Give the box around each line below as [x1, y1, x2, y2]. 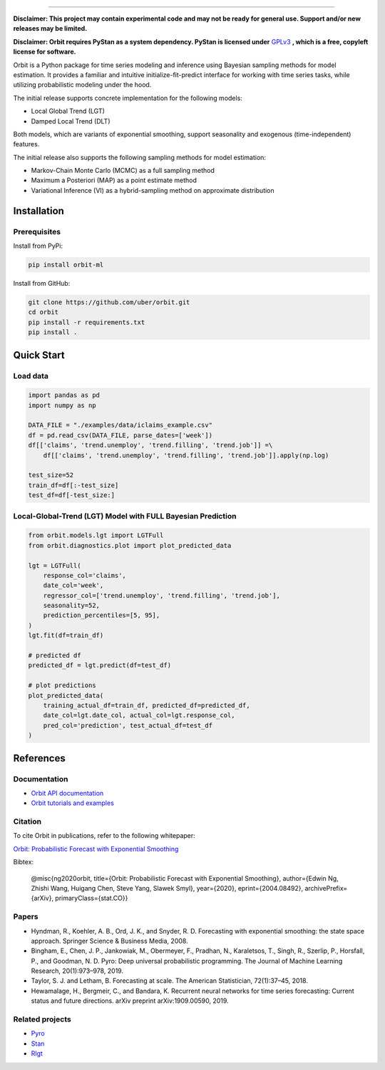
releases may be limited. [13, 24, 88, 33]
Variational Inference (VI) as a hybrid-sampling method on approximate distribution [31, 186, 274, 194]
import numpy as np [28, 401, 96, 409]
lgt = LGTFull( [28, 561, 81, 569]
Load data [13, 371, 49, 381]
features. [13, 140, 40, 149]
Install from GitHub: [13, 279, 71, 287]
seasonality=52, [43, 601, 100, 610]
